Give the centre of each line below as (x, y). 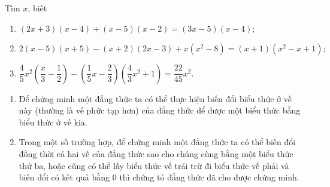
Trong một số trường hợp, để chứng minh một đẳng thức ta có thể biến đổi (157, 142)
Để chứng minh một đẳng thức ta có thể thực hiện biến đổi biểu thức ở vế (155, 98)
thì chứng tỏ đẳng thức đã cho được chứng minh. (209, 177)
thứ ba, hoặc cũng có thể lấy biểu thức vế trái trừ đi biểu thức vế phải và (154, 165)
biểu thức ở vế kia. (53, 122)
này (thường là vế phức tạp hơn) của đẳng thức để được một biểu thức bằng (160, 110)
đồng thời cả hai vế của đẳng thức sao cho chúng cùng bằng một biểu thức (156, 153)
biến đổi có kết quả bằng (64, 177)
